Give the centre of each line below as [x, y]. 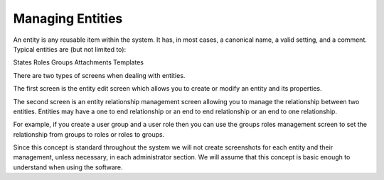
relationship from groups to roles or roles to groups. [89, 134]
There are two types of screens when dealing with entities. [99, 75]
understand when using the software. [68, 167]
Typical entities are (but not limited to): [70, 49]
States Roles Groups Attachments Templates [78, 62]
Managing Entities [68, 18]
